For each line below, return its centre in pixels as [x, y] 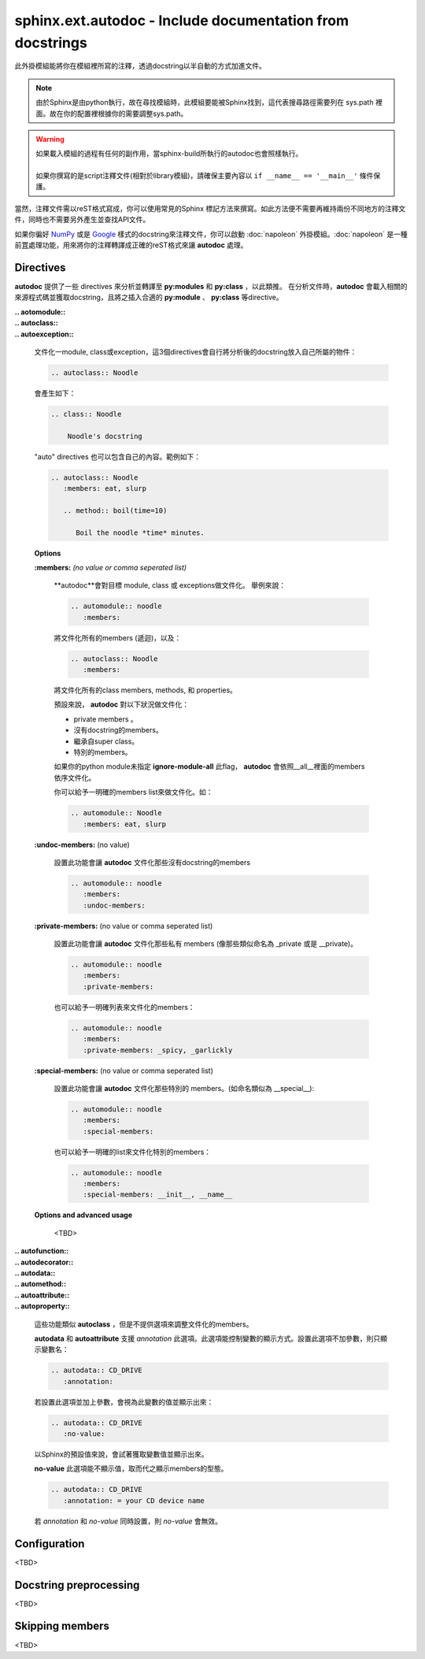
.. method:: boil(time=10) [115, 510]
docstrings [51, 43]
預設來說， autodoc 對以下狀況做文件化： [121, 704]
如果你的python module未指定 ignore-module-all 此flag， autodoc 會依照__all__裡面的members [209, 766]
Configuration [50, 1544]
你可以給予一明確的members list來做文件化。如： [133, 792]
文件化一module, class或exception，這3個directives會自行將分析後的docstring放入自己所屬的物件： [196, 351]
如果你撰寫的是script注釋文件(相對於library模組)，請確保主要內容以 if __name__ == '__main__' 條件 [205, 176]
